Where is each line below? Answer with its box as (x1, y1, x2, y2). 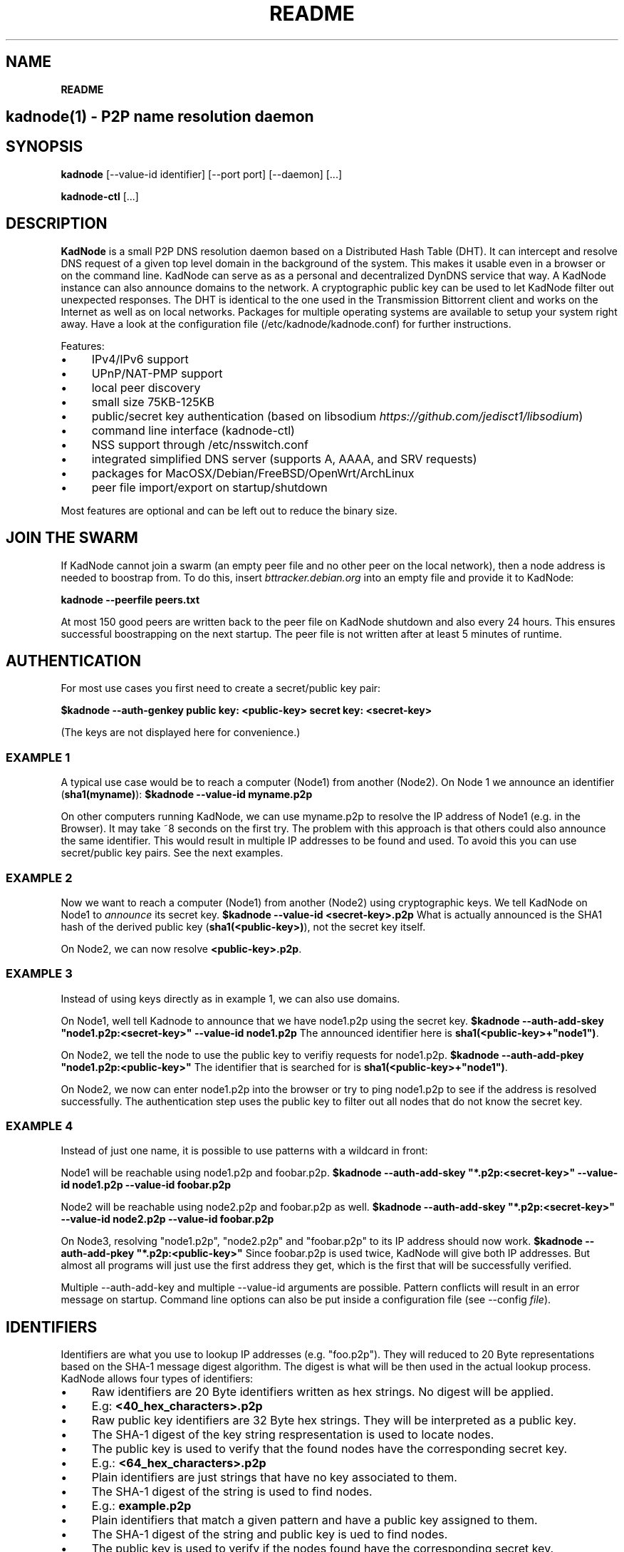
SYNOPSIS (6, 138, 83, 156)
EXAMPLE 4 (6, 1119, 73, 1134)
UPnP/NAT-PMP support (91, 366, 223, 381)
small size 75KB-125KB (91, 394, 215, 409)
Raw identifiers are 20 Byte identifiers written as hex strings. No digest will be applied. (91, 1385, 554, 1400)
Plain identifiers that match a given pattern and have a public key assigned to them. (91, 1513, 538, 1528)
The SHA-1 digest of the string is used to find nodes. (91, 1484, 373, 1499)
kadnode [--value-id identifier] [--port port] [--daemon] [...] (61, 167, 343, 180)
